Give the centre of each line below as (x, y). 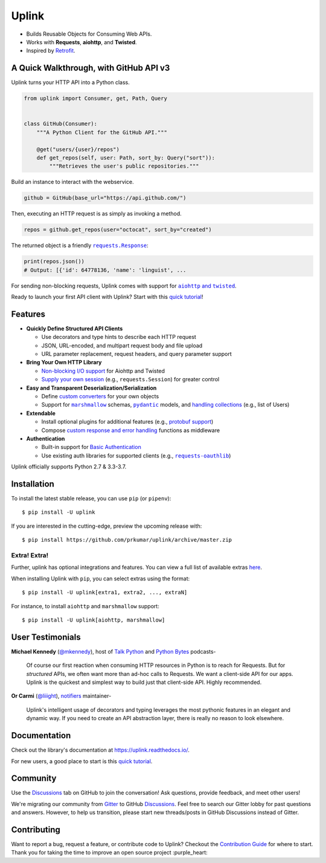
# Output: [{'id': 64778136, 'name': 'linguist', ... (105, 270)
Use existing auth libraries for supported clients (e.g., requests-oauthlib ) (136, 455)
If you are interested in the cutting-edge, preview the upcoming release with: (107, 526)
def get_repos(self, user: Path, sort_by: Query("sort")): (126, 158)
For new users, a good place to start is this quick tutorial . (82, 761)
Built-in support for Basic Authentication (91, 447)
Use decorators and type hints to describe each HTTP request (119, 337)
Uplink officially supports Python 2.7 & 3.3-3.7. (69, 467)
